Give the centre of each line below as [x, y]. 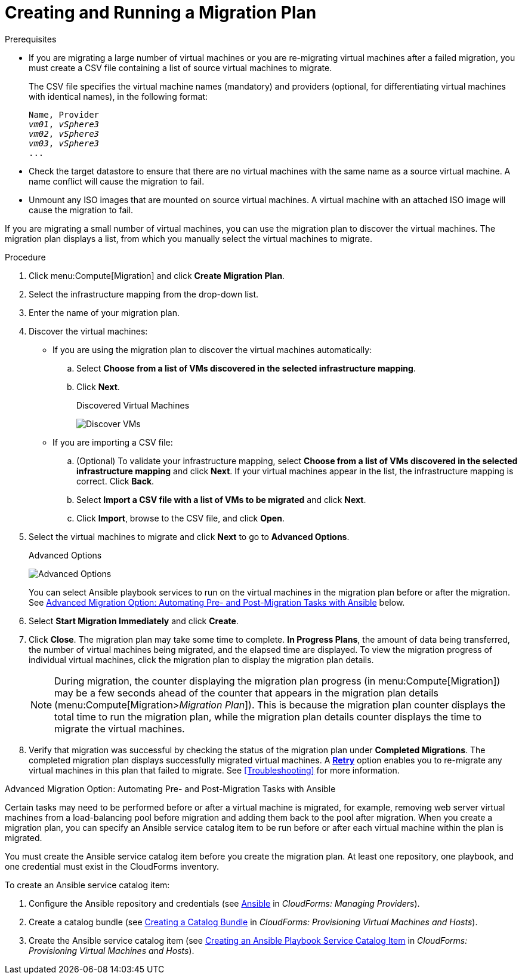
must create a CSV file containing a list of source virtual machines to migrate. [180, 67]
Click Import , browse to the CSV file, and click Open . [180, 518]
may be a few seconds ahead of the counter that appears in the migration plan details [246, 693]
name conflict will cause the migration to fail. [117, 181]
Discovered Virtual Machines [133, 405]
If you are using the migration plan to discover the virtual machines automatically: [212, 349]
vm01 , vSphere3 [64, 124]
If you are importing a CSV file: [113, 442]
